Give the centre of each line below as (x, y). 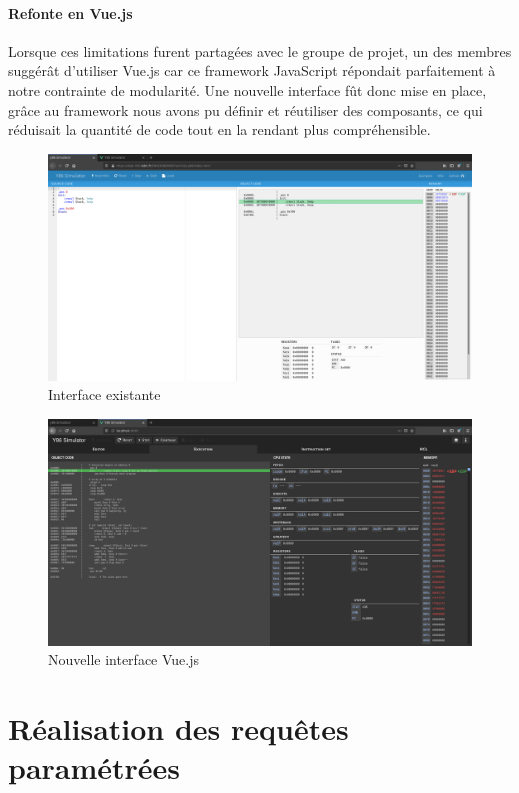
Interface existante (104, 394)
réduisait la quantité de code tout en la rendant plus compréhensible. (219, 129)
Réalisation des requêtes (178, 728)
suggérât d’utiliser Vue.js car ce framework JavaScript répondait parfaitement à (252, 70)
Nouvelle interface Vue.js (124, 659)
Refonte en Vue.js (70, 12)
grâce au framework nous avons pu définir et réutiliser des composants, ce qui (245, 109)
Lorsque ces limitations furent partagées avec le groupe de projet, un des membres (260, 50)
